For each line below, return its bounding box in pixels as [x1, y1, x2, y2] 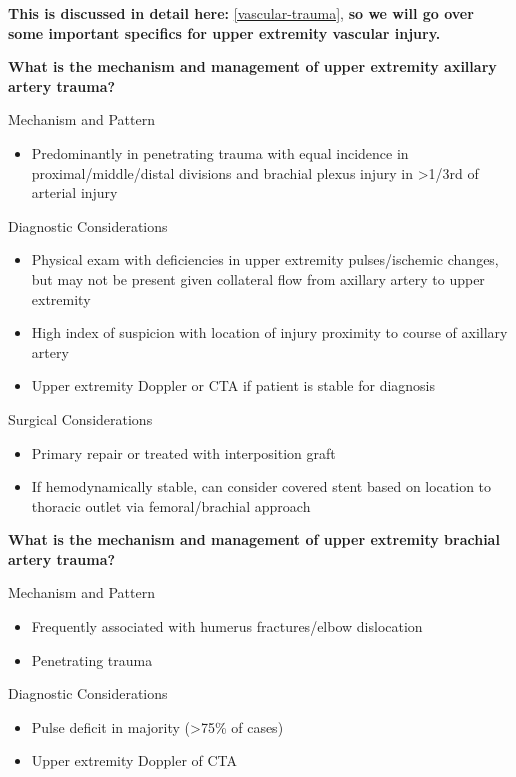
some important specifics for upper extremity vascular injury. [8, 22, 441, 43]
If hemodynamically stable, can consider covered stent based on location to [31, 476, 492, 497]
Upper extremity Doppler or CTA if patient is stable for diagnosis [31, 375, 436, 396]
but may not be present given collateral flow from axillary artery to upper [31, 268, 485, 289]
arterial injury [31, 182, 118, 203]
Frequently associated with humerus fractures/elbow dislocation [31, 616, 423, 637]
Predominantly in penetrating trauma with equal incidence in [31, 142, 409, 163]
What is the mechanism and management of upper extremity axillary [8, 56, 497, 77]
